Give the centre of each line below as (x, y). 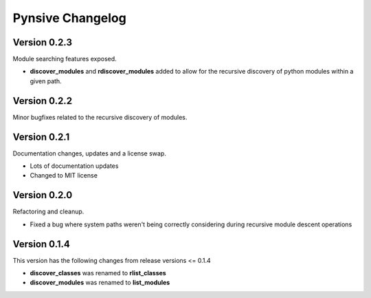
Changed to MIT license (64, 175)
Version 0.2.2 (42, 101)
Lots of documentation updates (74, 166)
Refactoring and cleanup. (48, 212)
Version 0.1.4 (41, 244)
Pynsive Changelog (69, 18)
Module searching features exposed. (65, 59)
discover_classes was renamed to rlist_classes (98, 273)
